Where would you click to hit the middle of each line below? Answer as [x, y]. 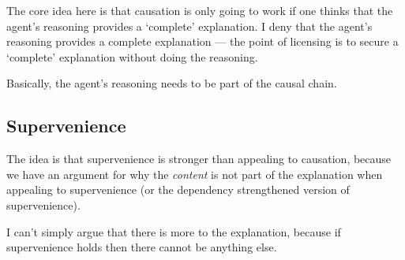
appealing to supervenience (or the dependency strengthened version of [178, 189]
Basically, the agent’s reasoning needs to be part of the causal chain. [172, 83]
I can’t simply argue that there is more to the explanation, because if [174, 231]
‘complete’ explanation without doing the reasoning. [132, 56]
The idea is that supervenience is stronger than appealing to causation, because [199, 159]
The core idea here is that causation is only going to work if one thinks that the [200, 10]
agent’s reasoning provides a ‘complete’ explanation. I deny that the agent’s [189, 26]
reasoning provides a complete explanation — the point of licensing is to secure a [202, 41]
